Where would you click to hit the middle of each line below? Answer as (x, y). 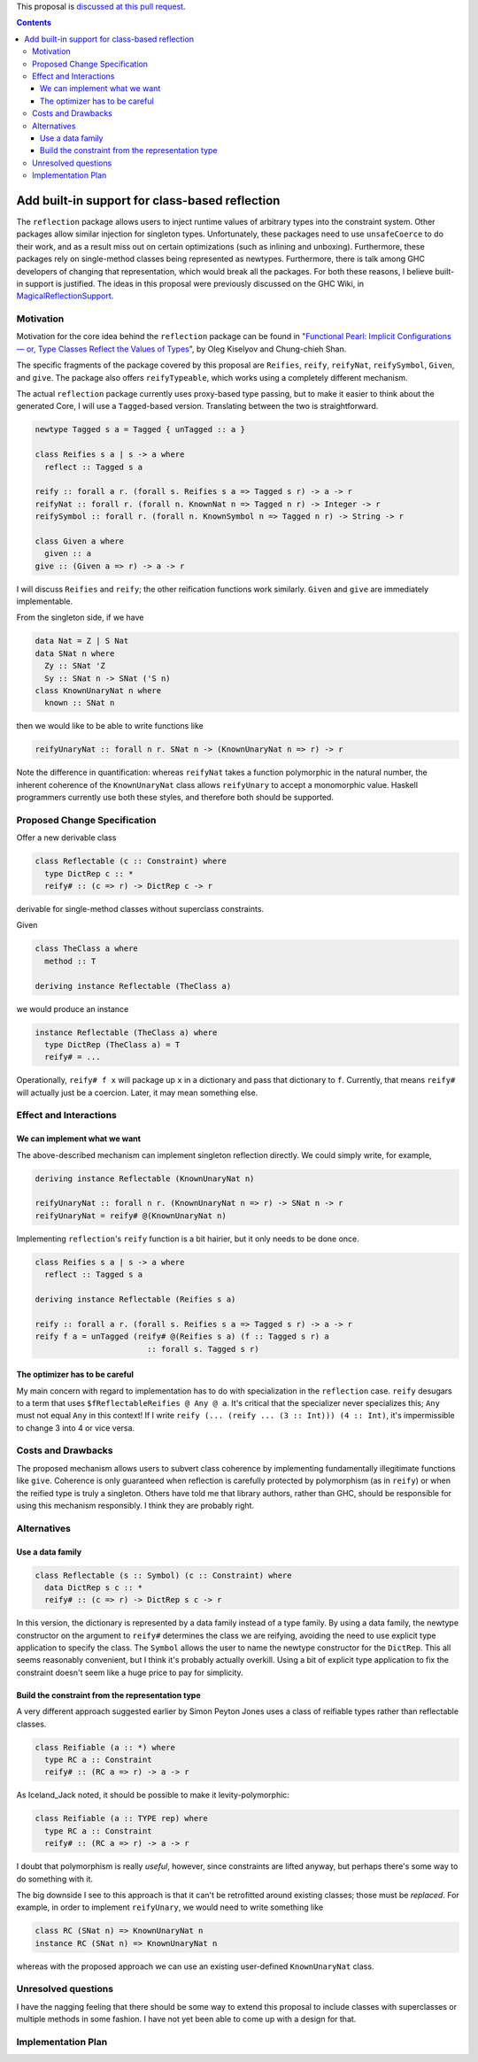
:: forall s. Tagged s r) (203, 1349)
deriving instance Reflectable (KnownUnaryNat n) (145, 1178)
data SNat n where (75, 653)
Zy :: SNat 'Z (75, 666)
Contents (34, 23)
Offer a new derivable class (66, 838)
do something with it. (54, 1879)
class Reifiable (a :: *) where (105, 1747)
